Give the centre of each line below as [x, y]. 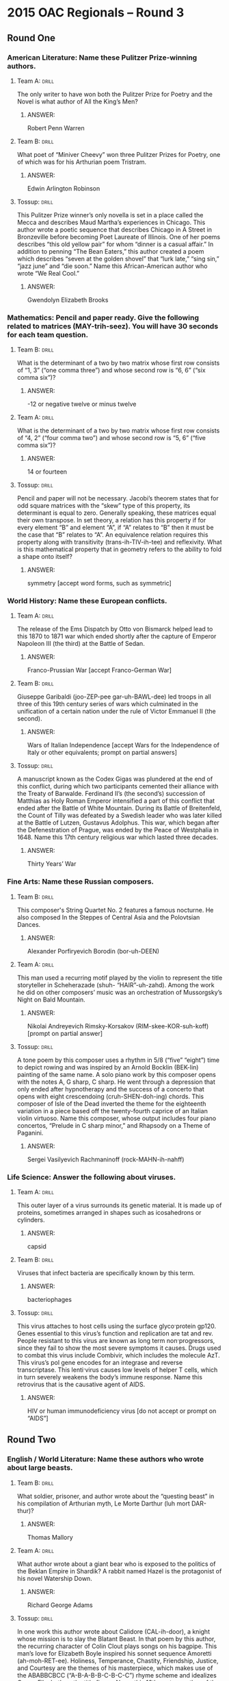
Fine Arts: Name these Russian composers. [81, 882]
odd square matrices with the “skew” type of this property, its [104, 506]
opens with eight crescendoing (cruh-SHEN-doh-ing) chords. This [110, 1096]
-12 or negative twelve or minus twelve [82, 404]
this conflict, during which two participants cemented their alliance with [118, 786]
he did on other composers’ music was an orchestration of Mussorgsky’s [119, 992]
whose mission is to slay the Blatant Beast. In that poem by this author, [116, 1638]
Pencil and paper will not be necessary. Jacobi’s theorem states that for [118, 498]
